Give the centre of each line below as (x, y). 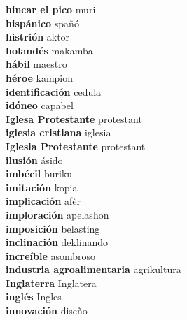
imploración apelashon (57, 214)
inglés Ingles (34, 297)
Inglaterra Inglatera (51, 283)
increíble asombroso (51, 255)
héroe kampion (40, 77)
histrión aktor (38, 37)
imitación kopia (42, 187)
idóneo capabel (40, 105)
